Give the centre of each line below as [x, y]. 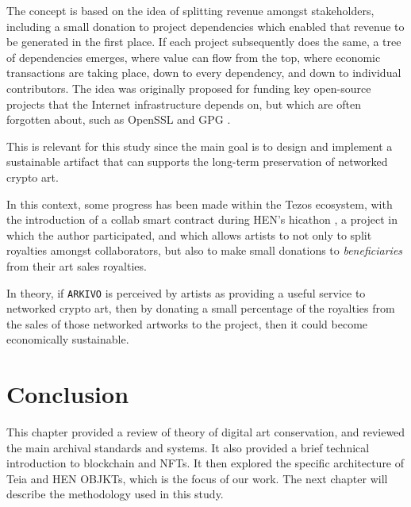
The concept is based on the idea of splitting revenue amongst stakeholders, [190, 10]
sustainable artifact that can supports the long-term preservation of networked [197, 161]
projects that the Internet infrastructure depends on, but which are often [184, 104]
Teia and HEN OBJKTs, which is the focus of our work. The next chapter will [197, 478]
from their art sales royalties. [77, 265]
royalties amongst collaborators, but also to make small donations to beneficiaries [205, 250]
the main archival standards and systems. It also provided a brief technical [188, 447]
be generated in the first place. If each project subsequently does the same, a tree [204, 42]
